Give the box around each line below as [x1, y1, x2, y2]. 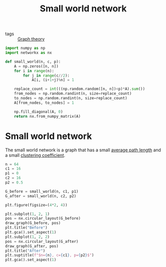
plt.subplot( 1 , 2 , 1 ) [5, 211, 50, 217]
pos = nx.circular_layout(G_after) [5, 239, 79, 244]
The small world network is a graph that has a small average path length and [5, 147, 161, 153]
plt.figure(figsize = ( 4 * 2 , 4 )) [5, 202, 68, 208]
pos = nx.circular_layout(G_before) [5, 216, 81, 221]
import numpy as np [5, 45, 46, 51]
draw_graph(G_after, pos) [5, 243, 58, 249]
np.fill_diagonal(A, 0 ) [14, 109, 63, 114]
